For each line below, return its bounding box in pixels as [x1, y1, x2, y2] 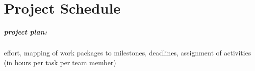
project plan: [4, 26, 47, 36]
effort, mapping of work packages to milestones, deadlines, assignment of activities [4, 47, 251, 57]
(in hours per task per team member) [4, 57, 116, 67]
